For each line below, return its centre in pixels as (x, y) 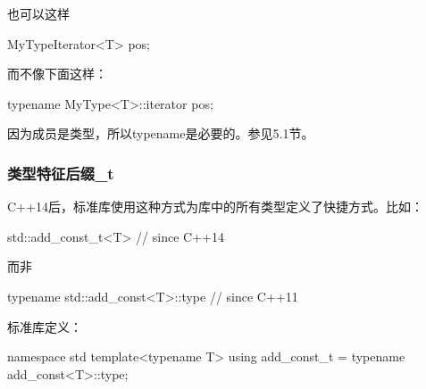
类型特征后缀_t (61, 173)
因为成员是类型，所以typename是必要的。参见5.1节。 (161, 133)
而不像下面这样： (57, 74)
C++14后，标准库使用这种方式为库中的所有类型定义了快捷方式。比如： (215, 207)
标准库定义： (45, 326)
